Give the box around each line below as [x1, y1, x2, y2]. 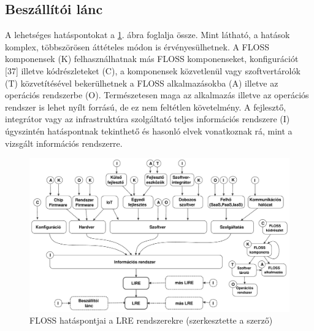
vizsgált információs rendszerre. [5, 136, 123, 149]
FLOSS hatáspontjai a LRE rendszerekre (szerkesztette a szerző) [29, 314, 273, 327]
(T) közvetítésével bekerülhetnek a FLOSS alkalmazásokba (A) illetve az [5, 76, 278, 89]
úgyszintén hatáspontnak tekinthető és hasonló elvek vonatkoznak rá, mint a [5, 124, 293, 137]
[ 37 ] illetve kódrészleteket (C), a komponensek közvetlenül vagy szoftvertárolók [5, 64, 301, 77]
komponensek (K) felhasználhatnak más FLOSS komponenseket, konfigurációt [5, 52, 299, 65]
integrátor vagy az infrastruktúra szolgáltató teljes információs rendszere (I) [5, 112, 290, 125]
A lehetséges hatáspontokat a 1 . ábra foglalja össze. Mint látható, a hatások [5, 28, 290, 41]
